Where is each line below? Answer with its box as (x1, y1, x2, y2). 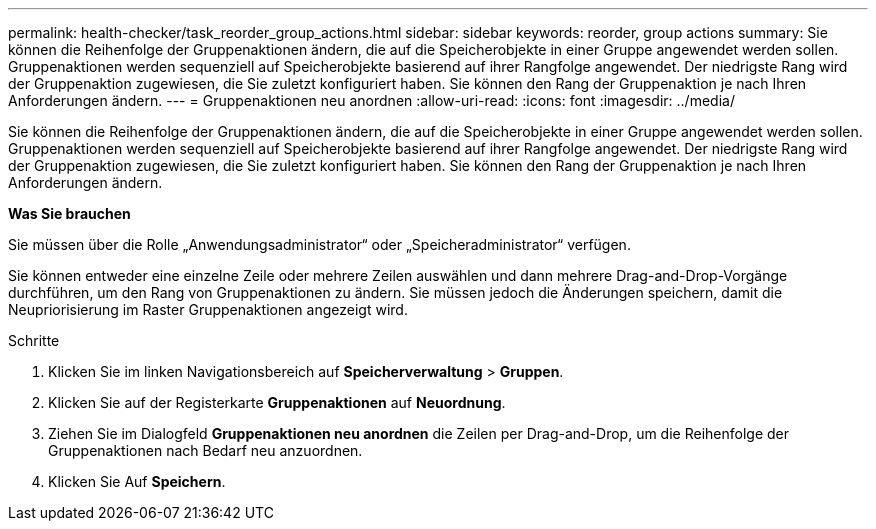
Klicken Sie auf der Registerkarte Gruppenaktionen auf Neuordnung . (48, 394, 506, 411)
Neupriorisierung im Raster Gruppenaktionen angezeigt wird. (8, 301, 408, 318)
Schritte (8, 332, 60, 349)
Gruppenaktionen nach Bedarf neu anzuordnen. (48, 442, 363, 459)
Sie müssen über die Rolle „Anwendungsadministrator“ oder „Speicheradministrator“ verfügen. (8, 236, 631, 253)
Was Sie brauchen (8, 205, 131, 222)
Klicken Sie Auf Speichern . (48, 473, 226, 490)
